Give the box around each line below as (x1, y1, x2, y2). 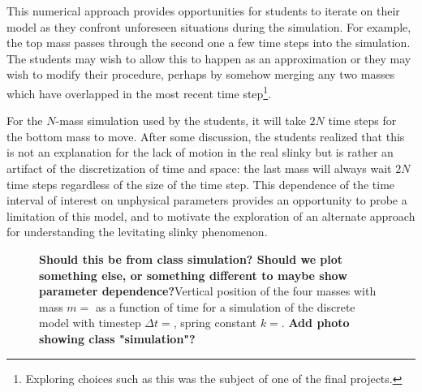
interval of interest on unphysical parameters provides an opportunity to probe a (6, 192, 407, 209)
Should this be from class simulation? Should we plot (39, 250, 343, 267)
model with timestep (39, 314, 141, 331)
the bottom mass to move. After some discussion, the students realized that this (6, 127, 405, 144)
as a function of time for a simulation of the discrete (95, 298, 355, 315)
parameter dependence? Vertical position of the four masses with (39, 282, 377, 299)
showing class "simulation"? (39, 330, 196, 347)
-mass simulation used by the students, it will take (55, 112, 306, 129)
